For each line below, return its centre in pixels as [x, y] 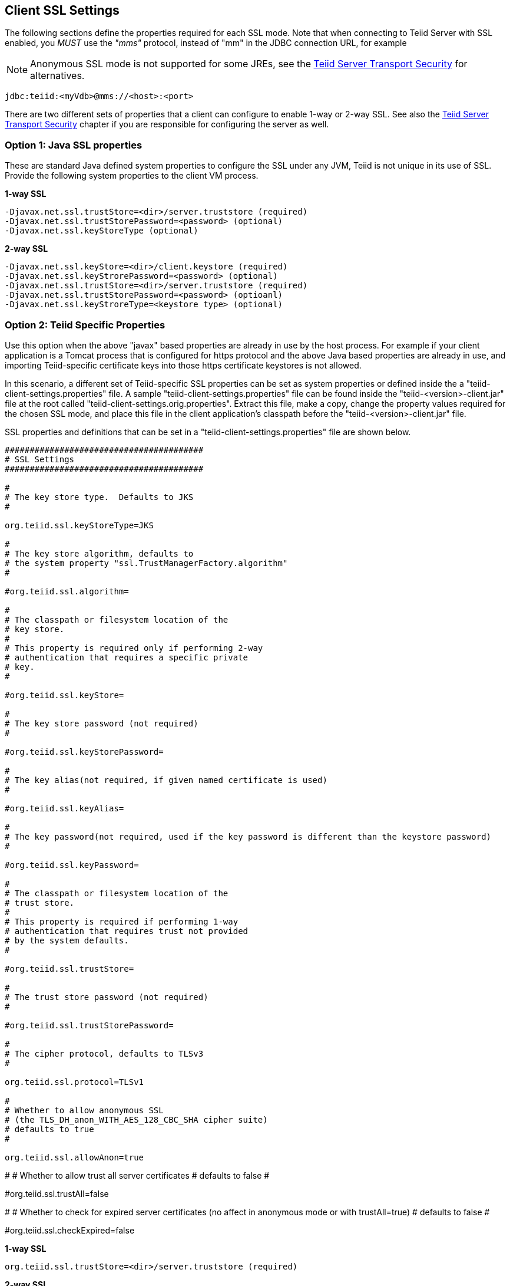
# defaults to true [49, 1129]
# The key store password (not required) [102, 723]
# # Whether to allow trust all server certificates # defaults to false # [137, 1175]
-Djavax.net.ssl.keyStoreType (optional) [102, 231]
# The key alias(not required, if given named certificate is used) [166, 780]
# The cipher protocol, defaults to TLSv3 [104, 1053]
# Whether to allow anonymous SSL [84, 1110]
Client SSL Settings [62, 10]
